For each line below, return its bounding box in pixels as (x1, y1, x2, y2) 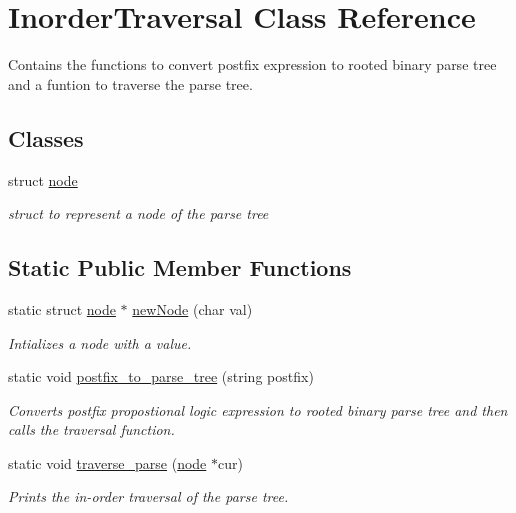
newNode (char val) (132, 298, 253, 319)
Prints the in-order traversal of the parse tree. (8, 486, 289, 507)
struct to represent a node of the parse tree (8, 203, 269, 224)
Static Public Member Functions (8, 252, 352, 283)
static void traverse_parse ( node (8, 452, 207, 473)
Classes (8, 122, 84, 153)
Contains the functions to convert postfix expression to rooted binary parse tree (8, 54, 497, 75)
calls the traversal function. (8, 419, 175, 440)
